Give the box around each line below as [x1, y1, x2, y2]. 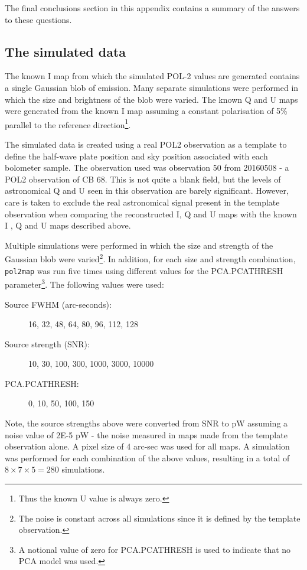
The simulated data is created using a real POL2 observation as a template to [5, 138, 287, 151]
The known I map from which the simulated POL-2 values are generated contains [5, 70, 300, 82]
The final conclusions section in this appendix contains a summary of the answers [5, 2, 300, 14]
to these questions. [5, 13, 72, 25]
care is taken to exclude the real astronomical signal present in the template [5, 196, 280, 208]
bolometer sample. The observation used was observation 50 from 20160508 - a [5, 161, 289, 174]
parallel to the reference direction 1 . [5, 116, 131, 131]
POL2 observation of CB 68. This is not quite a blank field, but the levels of [5, 172, 281, 185]
